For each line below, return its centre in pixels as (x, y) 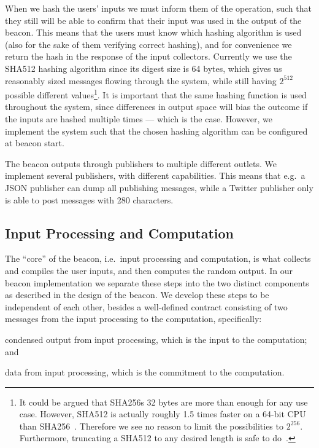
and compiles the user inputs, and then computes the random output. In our (149, 270)
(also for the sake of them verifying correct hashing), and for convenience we (148, 44)
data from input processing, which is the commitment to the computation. (145, 372)
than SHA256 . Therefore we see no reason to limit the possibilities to (151, 426)
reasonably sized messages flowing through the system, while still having (141, 80)
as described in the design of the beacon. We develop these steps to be (137, 295)
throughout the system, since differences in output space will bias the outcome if (156, 107)
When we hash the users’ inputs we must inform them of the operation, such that (158, 8)
